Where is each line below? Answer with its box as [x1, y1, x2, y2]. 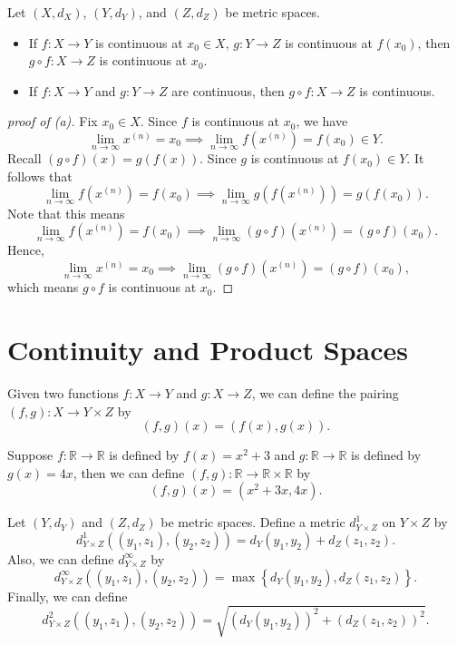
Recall [7, 149, 42, 168]
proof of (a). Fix [7, 112, 98, 131]
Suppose [7, 445, 53, 464]
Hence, [7, 240, 44, 259]
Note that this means [7, 203, 125, 222]
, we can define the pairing [251, 383, 399, 402]
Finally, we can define [7, 586, 128, 605]
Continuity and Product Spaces [7, 331, 408, 367]
